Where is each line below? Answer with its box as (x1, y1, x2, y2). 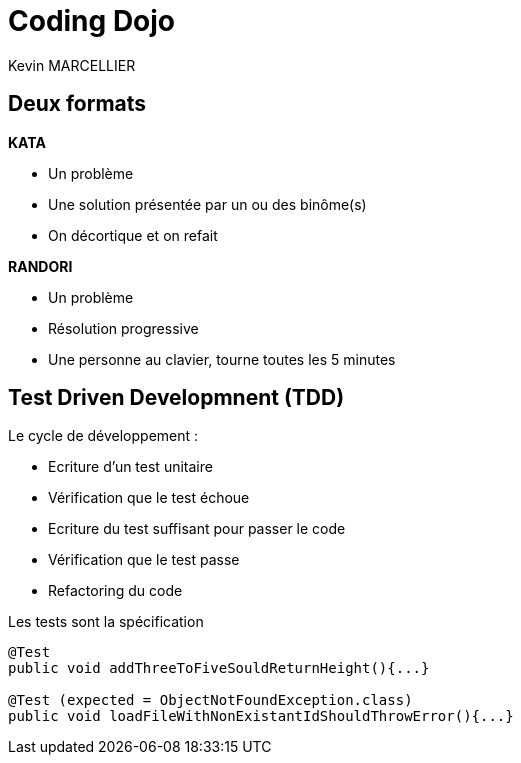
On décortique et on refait (48, 226, 218, 244)
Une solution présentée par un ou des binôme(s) (48, 195, 367, 213)
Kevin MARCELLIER (8, 56, 136, 74)
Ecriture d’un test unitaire (48, 458, 213, 476)
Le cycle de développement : (8, 427, 199, 445)
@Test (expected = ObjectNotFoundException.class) (8, 692, 413, 709)
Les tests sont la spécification (8, 613, 204, 631)
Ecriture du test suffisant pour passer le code (48, 520, 346, 538)
